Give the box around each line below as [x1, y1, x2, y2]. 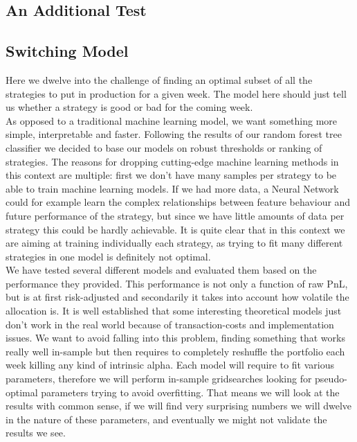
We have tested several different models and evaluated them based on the [6, 263, 317, 277]
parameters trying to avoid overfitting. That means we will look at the [41, 384, 340, 399]
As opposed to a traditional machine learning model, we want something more [6, 113, 338, 127]
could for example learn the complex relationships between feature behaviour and [6, 195, 351, 209]
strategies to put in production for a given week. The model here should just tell [6, 86, 347, 100]
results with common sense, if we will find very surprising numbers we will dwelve [6, 398, 352, 413]
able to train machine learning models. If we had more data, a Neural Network [6, 181, 339, 195]
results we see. [6, 425, 66, 440]
